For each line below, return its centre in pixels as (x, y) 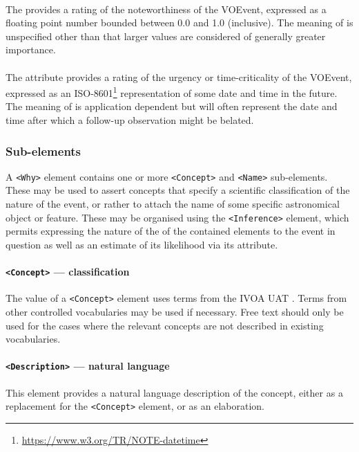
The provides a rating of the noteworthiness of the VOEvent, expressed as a (166, 9)
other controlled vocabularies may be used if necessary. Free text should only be (175, 312)
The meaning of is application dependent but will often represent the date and (172, 106)
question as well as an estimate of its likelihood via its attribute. (142, 244)
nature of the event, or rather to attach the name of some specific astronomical (173, 204)
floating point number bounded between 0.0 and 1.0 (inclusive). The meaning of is (179, 22)
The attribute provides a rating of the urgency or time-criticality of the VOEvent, (179, 76)
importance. (31, 49)
